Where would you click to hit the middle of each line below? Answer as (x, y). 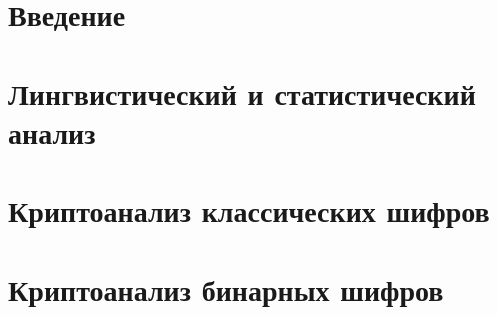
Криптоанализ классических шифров (249, 210)
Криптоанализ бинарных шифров (226, 288)
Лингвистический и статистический (242, 92)
